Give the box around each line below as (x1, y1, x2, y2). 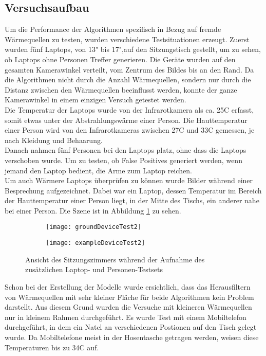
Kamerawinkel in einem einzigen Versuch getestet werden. (5, 94, 186, 105)
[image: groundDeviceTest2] (46, 223, 142, 231)
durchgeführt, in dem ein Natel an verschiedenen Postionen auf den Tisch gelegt (5, 322, 257, 332)
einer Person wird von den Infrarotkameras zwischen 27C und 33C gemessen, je (5, 124, 255, 135)
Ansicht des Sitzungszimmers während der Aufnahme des (25, 254, 205, 264)
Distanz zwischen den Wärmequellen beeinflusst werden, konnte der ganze (5, 84, 237, 95)
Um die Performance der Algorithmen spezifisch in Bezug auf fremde (5, 24, 221, 34)
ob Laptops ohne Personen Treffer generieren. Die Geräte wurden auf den (5, 54, 236, 64)
